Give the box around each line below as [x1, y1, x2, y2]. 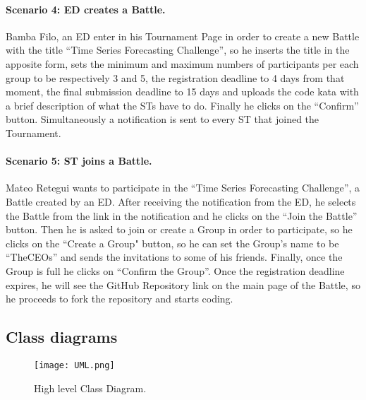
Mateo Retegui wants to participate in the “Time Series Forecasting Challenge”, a [6, 180, 360, 195]
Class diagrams [6, 326, 118, 348]
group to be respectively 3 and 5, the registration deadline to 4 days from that [6, 70, 345, 85]
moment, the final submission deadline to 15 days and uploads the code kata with [6, 84, 359, 99]
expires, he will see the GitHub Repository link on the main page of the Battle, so [6, 277, 360, 292]
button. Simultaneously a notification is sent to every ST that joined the [6, 112, 319, 127]
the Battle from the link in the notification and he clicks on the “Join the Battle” [6, 208, 358, 223]
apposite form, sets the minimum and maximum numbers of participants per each [6, 56, 359, 71]
